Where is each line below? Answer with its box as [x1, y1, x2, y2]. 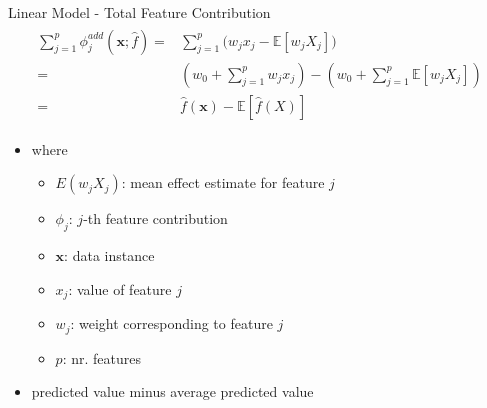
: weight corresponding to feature [70, 313, 273, 334]
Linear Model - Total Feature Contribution [8, 2, 271, 22]
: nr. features [62, 347, 141, 368]
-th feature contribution [83, 208, 228, 229]
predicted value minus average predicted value [31, 381, 314, 402]
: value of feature [68, 278, 172, 299]
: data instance [64, 245, 155, 266]
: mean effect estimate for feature [121, 172, 325, 193]
